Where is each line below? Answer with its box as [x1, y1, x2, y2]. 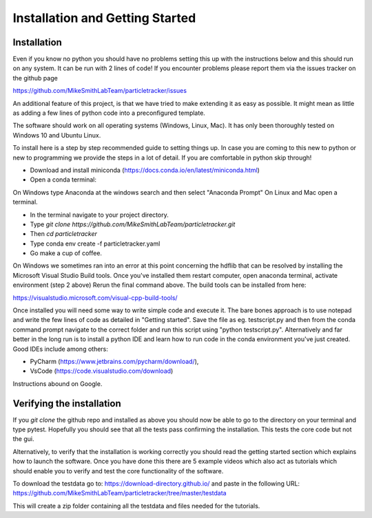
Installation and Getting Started [12, 10, 196, 25]
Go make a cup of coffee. [30, 249, 103, 257]
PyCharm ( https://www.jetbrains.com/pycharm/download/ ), [30, 358, 199, 365]
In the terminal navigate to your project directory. [30, 211, 169, 219]
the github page [12, 74, 58, 82]
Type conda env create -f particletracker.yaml [30, 239, 161, 248]
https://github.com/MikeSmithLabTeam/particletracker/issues [12, 87, 187, 95]
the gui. [12, 435, 34, 443]
